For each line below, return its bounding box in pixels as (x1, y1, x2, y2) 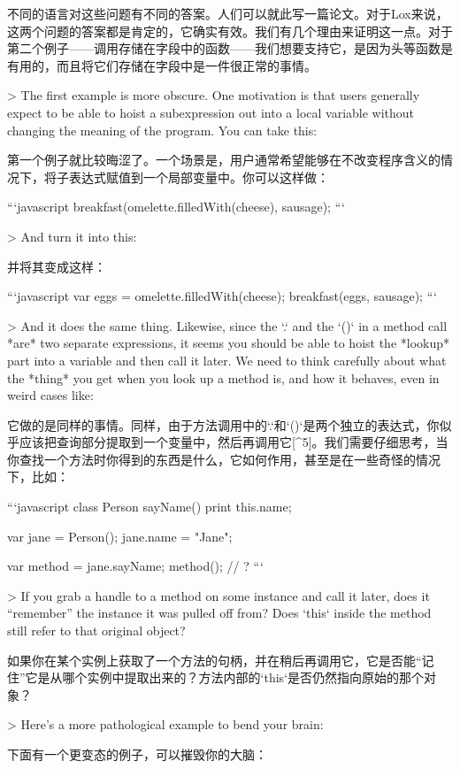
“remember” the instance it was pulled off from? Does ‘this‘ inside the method (7, 604, 432, 622)
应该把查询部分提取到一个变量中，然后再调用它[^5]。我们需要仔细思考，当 (19, 433, 448, 451)
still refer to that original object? (7, 621, 186, 640)
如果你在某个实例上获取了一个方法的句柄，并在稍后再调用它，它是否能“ (7, 650, 422, 669)
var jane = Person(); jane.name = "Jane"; (7, 527, 233, 545)
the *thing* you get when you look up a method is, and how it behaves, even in (7, 368, 440, 387)
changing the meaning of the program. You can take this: (7, 120, 318, 139)
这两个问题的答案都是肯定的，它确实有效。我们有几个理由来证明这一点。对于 (7, 21, 453, 40)
